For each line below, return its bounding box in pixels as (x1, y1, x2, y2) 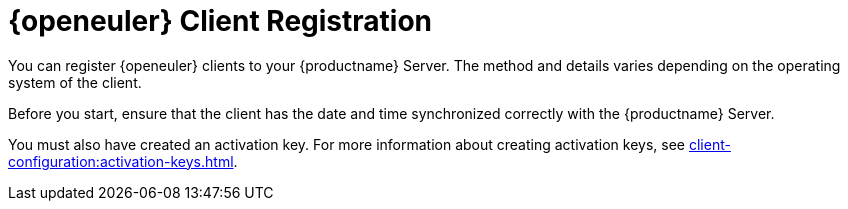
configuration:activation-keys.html (8, 152, 234, 170)
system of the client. (8, 73, 142, 91)
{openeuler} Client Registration (8, 4, 432, 38)
